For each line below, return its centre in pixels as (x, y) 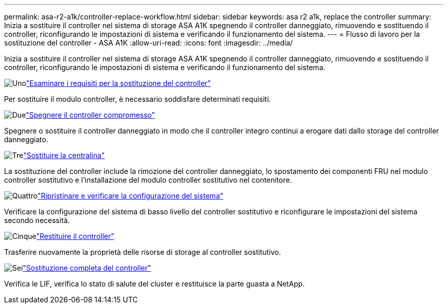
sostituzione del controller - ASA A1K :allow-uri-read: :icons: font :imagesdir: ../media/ (149, 43)
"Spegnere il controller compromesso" (91, 115)
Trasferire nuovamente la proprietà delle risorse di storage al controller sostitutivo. (143, 252)
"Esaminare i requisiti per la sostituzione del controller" (119, 83)
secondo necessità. (37, 220)
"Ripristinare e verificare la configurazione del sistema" (130, 196)
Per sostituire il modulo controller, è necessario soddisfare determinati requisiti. (138, 99)
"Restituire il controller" (75, 236)
